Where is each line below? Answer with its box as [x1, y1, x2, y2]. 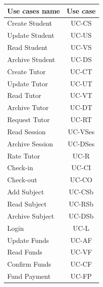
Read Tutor [7, 90, 41, 100]
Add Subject [7, 187, 44, 197]
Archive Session [7, 138, 53, 148]
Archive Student [7, 54, 55, 64]
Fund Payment [7, 271, 51, 281]
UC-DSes [67, 138, 95, 148]
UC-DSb [68, 210, 94, 221]
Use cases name [7, 5, 60, 16]
